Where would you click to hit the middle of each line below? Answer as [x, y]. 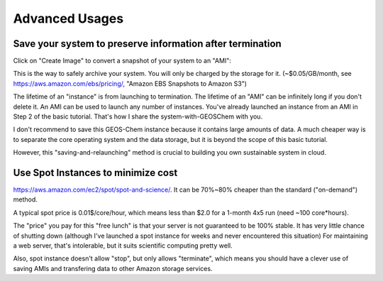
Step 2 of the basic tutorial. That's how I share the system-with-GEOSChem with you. [138, 116]
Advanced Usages [68, 18]
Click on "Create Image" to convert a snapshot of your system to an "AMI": [122, 61]
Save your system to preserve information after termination [147, 44]
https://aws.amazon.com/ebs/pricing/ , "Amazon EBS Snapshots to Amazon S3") [130, 83]
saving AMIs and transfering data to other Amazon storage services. [113, 268]
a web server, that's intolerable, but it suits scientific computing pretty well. [123, 246]
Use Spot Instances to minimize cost [95, 173]
